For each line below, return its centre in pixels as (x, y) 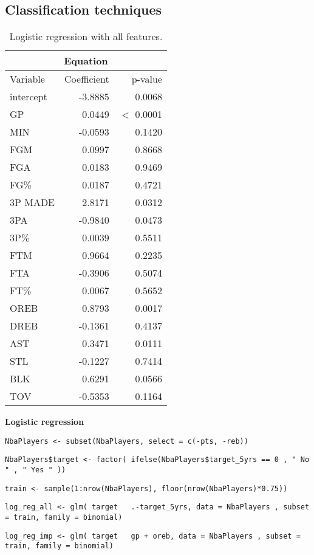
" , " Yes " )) (36, 470)
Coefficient (87, 79)
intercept (29, 97)
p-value (147, 79)
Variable (27, 79)
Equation (86, 61)
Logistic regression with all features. (86, 36)
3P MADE (32, 202)
